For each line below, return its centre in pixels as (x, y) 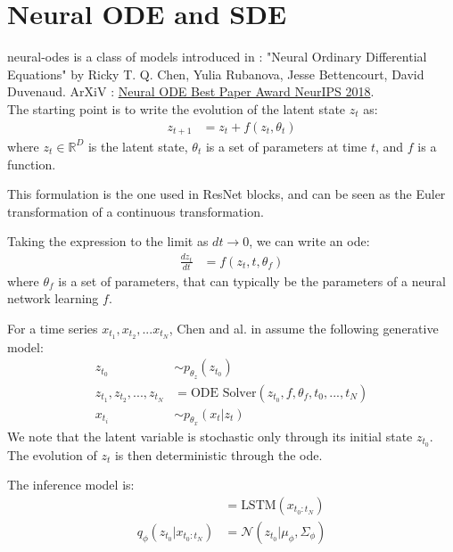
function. (32, 164)
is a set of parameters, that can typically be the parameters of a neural (252, 280)
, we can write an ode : (309, 241)
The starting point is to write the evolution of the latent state (177, 108)
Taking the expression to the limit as (108, 241)
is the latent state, (138, 146)
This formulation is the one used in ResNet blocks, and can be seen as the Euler (226, 194)
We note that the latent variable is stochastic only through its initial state (210, 436)
